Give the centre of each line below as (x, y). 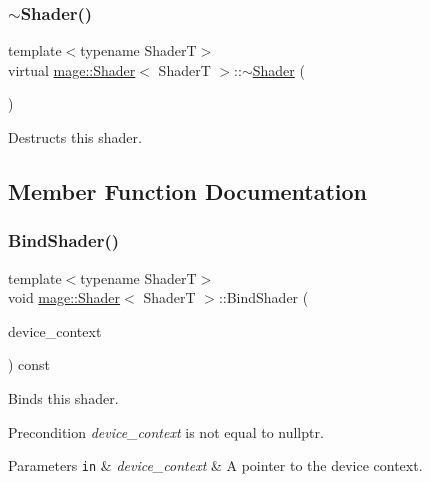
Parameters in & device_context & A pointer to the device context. (215, 465)
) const (29, 364)
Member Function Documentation (188, 190)
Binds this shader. (63, 397)
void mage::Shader (64, 297)
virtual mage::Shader (72, 69)
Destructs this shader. (75, 137)
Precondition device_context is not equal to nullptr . (166, 431)
